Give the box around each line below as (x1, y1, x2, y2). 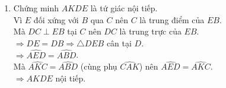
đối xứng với (33, 13, 79, 26)
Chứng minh (13, 2, 59, 14)
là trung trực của (119, 25, 182, 37)
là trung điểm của (139, 13, 205, 26)
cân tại (106, 36, 132, 49)
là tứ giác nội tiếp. (90, 2, 158, 14)
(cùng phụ (80, 60, 117, 73)
